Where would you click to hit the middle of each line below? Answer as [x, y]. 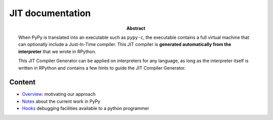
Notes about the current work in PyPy [61, 101]
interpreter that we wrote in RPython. [57, 51]
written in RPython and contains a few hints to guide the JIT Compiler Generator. [102, 68]
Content [22, 82]
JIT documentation [50, 13]
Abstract [136, 28]
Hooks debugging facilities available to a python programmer [85, 108]
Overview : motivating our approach [59, 94]
